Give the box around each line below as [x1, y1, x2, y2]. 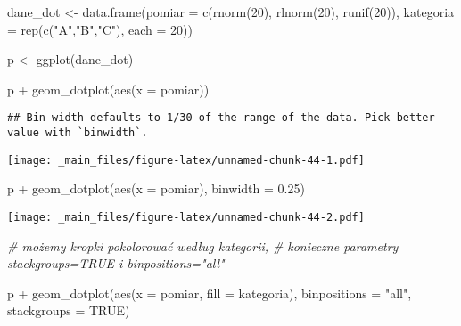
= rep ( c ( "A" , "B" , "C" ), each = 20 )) [7, 20, 193, 38]
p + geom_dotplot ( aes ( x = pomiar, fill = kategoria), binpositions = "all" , [7, 283, 412, 302]
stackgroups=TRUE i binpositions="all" [7, 254, 225, 273]
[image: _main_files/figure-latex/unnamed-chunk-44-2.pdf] [7, 210, 365, 224]
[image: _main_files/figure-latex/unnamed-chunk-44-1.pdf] [7, 153, 365, 167]
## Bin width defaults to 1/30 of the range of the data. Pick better [7, 111, 435, 125]
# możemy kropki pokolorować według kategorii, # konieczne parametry [7, 236, 399, 255]
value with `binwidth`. [7, 126, 148, 140]
